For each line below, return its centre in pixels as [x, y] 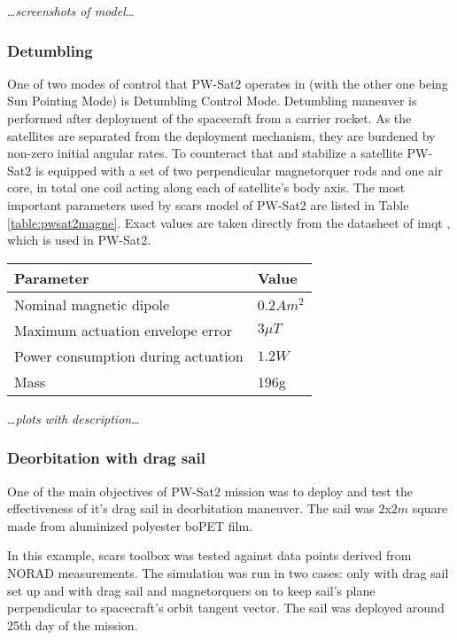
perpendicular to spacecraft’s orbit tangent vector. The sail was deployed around [226, 608]
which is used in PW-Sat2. [79, 240]
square [430, 508]
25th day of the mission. [73, 624]
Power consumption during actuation [129, 355]
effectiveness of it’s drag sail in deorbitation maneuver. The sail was [191, 508]
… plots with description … [74, 418]
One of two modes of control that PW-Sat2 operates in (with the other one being [228, 83]
